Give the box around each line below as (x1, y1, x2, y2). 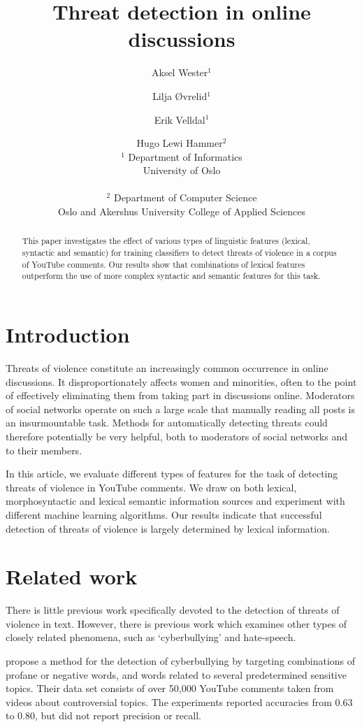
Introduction (6, 320, 130, 349)
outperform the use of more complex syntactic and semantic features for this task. (22, 270, 321, 282)
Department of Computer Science (113, 190, 257, 205)
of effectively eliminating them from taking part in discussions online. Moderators (6, 388, 355, 403)
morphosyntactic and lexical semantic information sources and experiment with (6, 494, 345, 508)
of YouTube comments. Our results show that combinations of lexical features (22, 258, 305, 270)
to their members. (6, 442, 82, 457)
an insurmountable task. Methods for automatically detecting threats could (6, 415, 328, 430)
